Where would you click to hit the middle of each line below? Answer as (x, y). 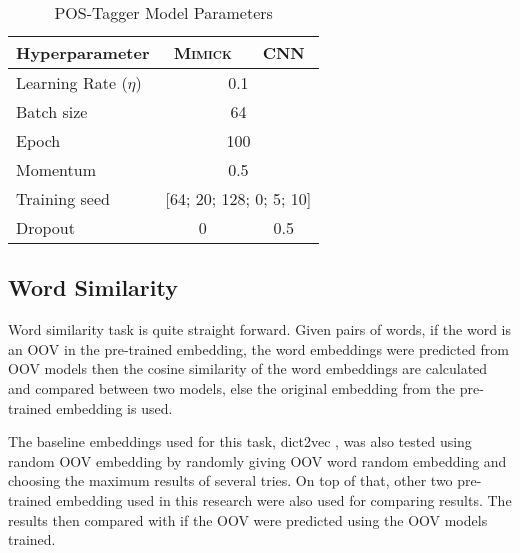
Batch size (52, 111)
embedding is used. (114, 407)
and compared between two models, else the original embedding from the (232, 387)
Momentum (56, 169)
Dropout (45, 227)
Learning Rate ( (72, 82)
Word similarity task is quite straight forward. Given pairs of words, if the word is (260, 329)
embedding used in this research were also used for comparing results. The (284, 499)
